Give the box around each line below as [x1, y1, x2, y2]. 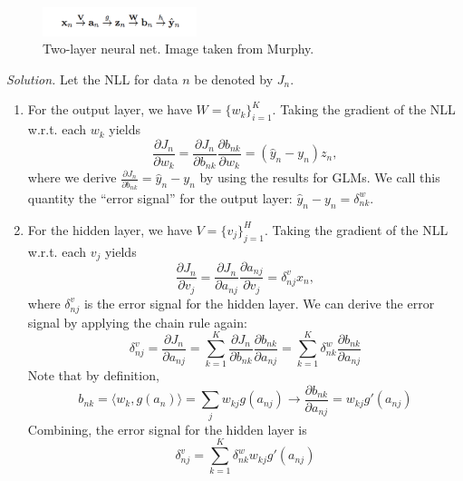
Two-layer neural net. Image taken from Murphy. [43, 39, 314, 58]
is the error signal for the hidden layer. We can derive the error [83, 293, 435, 312]
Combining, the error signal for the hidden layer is [27, 419, 307, 438]
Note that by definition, [27, 366, 159, 385]
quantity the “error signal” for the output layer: [27, 188, 293, 207]
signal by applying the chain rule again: [27, 312, 247, 331]
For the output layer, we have [27, 100, 192, 119]
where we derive [27, 168, 117, 187]
